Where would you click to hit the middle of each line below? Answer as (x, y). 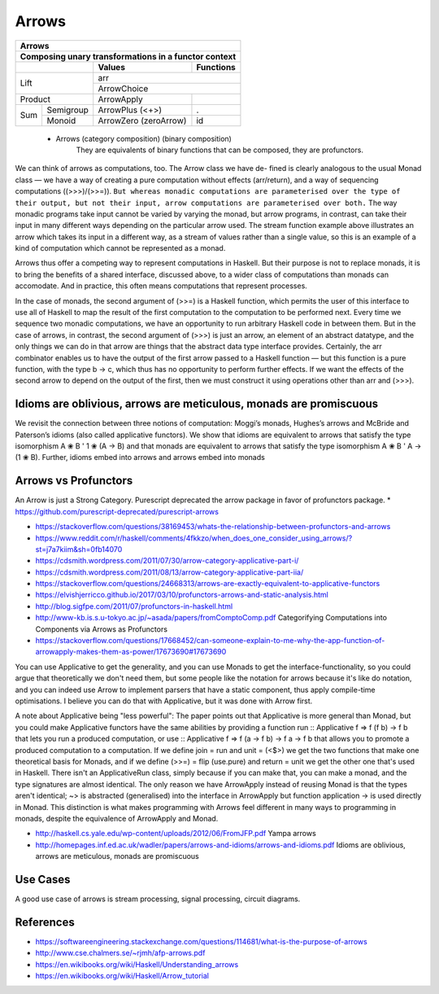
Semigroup (68, 110)
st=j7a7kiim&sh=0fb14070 (79, 549)
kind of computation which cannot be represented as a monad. (120, 248)
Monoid (61, 120)
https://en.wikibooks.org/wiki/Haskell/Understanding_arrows (137, 964)
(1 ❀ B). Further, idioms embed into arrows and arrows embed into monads (140, 458)
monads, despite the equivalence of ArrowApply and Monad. (117, 818)
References (45, 922)
